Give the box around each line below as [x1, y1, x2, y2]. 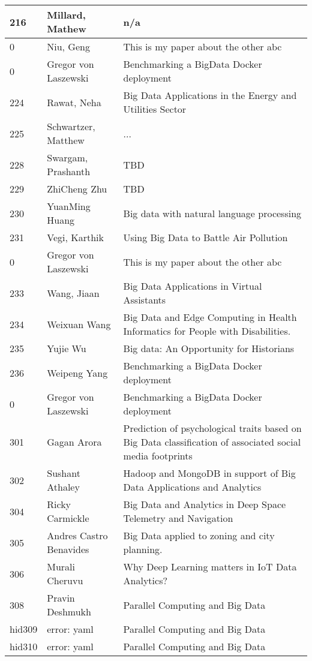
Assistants [123, 293, 166, 307]
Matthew [47, 133, 85, 147]
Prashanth [47, 164, 91, 178]
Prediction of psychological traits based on [123, 421, 302, 435]
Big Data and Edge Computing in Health [123, 310, 297, 324]
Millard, [47, 8, 86, 22]
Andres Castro [47, 528, 108, 542]
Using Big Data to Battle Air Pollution [123, 230, 288, 244]
